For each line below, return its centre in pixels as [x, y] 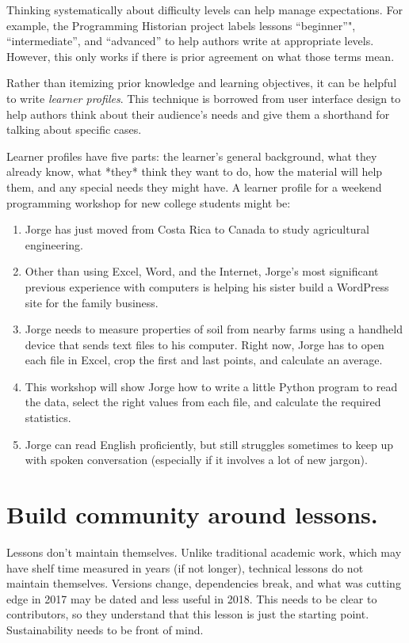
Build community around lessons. [192, 514]
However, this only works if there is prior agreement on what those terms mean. [201, 56]
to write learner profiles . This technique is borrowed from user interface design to [204, 98]
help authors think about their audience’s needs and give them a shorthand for [198, 114]
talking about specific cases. [74, 129]
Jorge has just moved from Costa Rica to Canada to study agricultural [197, 229]
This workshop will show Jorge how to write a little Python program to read [211, 386]
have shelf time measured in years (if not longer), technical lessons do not [185, 567]
